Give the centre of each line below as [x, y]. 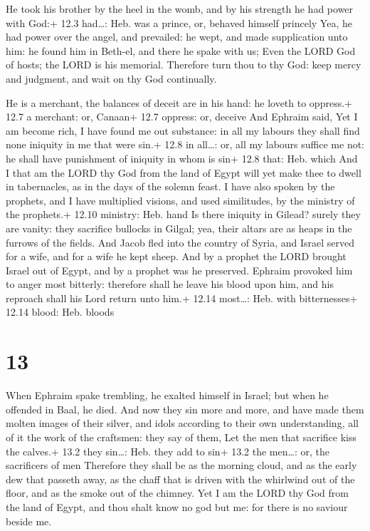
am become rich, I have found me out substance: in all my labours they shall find [183, 130]
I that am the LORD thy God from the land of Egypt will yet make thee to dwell [184, 172]
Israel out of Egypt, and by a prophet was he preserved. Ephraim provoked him [179, 270]
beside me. [29, 521]
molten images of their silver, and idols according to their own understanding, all [182, 423]
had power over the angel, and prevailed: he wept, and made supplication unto [177, 37]
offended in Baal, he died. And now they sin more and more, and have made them [185, 409]
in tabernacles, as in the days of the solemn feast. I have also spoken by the [170, 186]
